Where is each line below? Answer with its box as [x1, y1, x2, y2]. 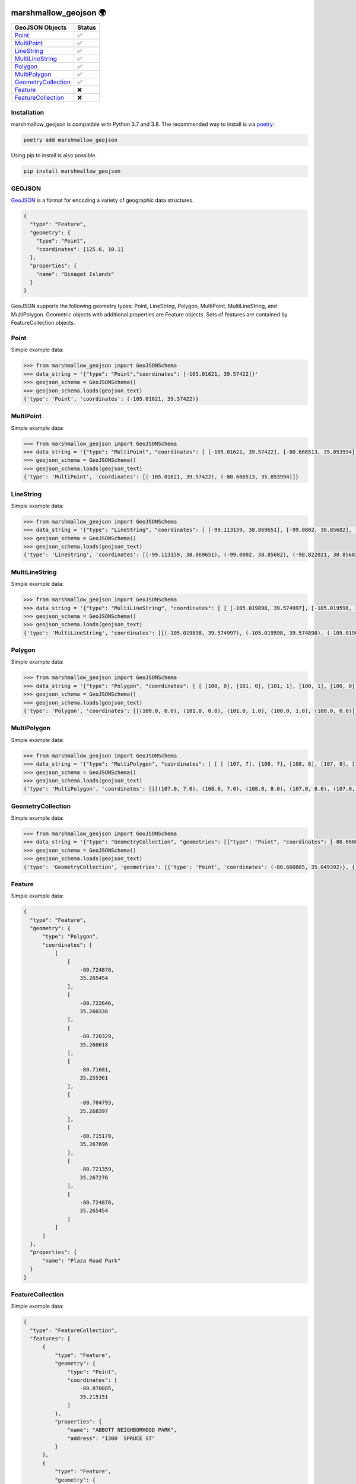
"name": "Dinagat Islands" [36, 271, 115, 277]
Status [77, 23, 97, 31]
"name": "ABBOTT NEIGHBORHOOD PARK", [67, 1426, 177, 1434]
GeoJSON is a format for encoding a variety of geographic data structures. [11, 196, 194, 204]
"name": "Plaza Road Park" [42, 1257, 121, 1264]
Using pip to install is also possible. [11, 152, 97, 159]
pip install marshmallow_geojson [23, 168, 121, 175]
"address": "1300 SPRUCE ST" [67, 1435, 155, 1442]
